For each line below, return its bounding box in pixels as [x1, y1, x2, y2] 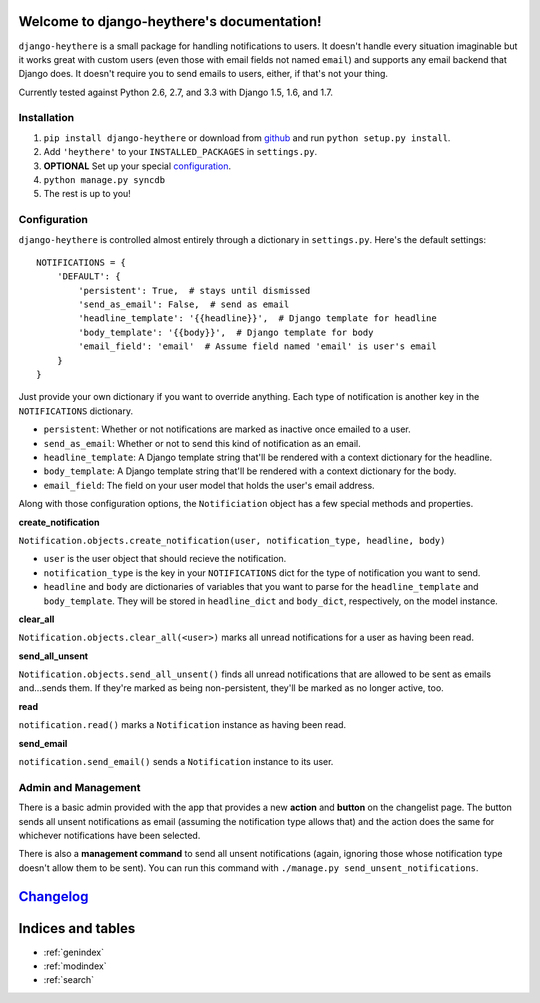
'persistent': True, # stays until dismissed [78, 285, 311, 296]
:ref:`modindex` [43, 960, 107, 972]
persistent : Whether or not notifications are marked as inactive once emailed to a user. [43, 423, 412, 435]
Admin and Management [18, 780, 141, 794]
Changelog [18, 888, 89, 905]
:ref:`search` [43, 974, 95, 986]
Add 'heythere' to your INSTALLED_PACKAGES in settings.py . [43, 146, 318, 158]
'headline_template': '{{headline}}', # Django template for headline [78, 313, 437, 324]
